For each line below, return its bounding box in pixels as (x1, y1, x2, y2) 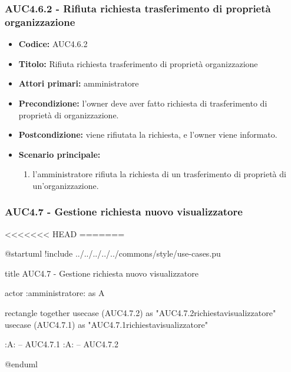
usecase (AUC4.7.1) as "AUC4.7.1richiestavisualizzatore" (5, 318, 208, 330)
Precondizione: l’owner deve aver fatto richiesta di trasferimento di (18, 97, 267, 109)
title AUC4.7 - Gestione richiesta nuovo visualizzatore (5, 267, 199, 279)
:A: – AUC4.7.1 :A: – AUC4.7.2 (5, 338, 118, 350)
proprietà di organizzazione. (18, 108, 119, 121)
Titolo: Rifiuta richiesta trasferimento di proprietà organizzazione (18, 57, 258, 69)
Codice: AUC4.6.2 (18, 38, 88, 50)
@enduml (5, 357, 38, 370)
